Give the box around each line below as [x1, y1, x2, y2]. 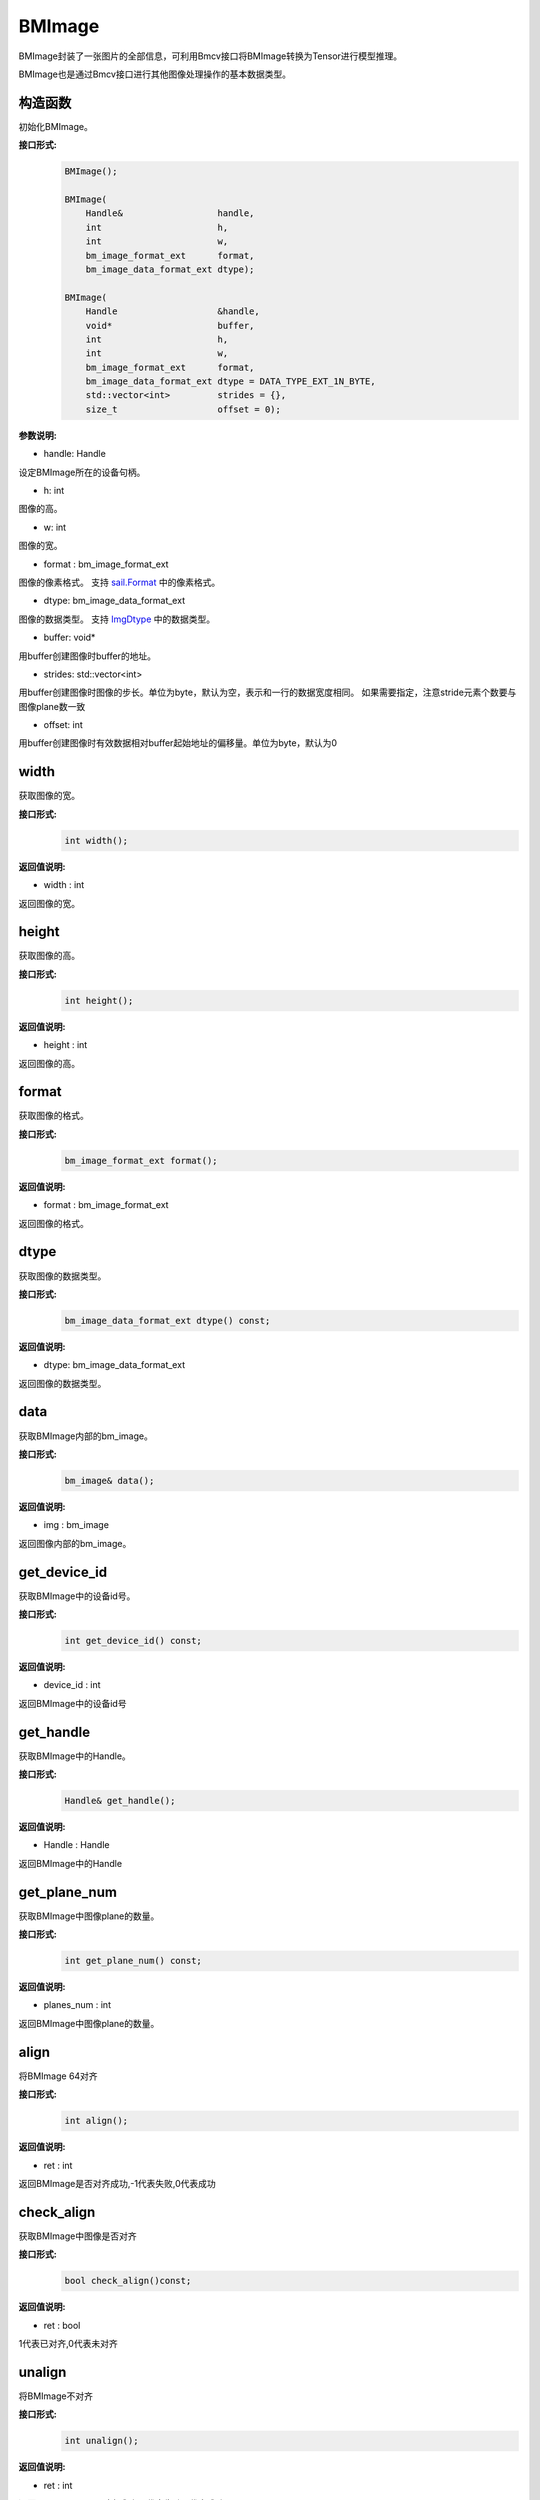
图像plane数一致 [18, 700, 86, 712]
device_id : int [43, 1679, 101, 1691]
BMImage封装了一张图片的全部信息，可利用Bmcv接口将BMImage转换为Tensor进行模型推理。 [18, 50, 403, 62]
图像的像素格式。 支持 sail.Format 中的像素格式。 [18, 576, 221, 588]
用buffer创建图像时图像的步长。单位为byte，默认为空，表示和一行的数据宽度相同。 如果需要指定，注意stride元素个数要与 [18, 686, 517, 699]
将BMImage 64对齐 [18, 2070, 99, 2082]
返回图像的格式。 [18, 1217, 89, 1229]
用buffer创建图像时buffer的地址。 [18, 650, 157, 662]
